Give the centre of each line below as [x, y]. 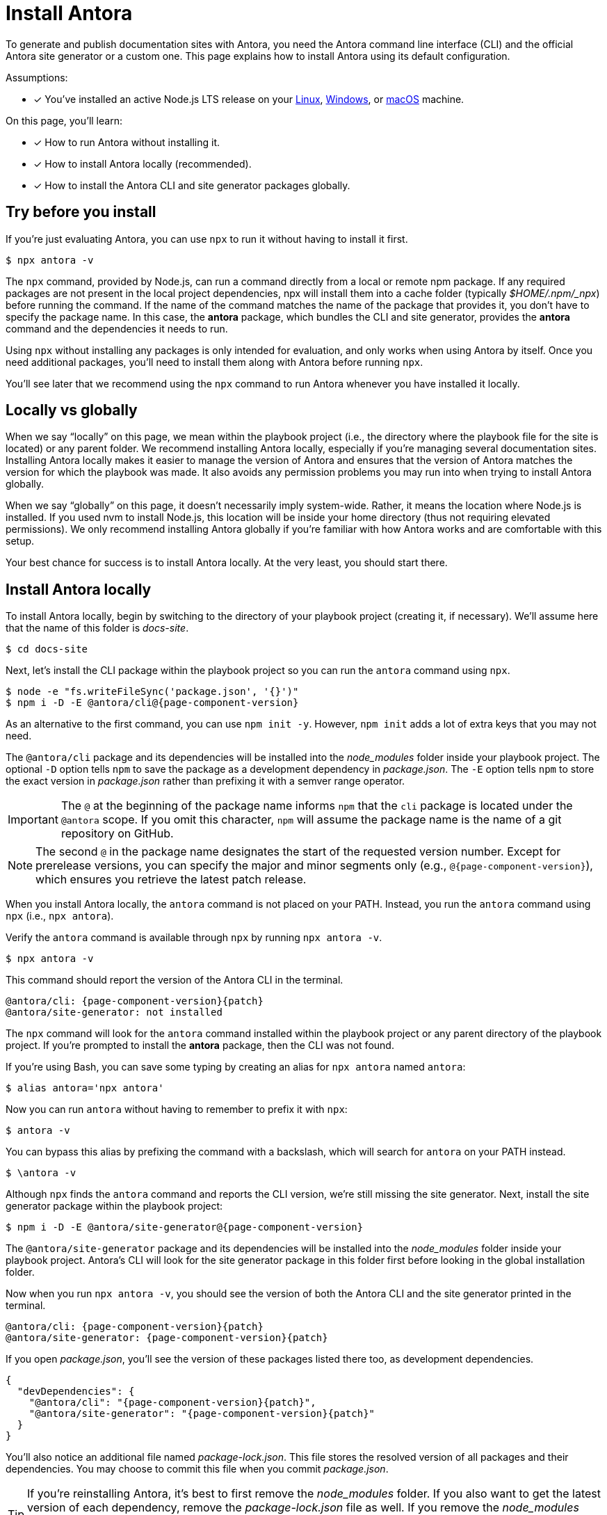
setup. [20, 541]
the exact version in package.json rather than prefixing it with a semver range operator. [205, 781]
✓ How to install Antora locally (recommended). [143, 163]
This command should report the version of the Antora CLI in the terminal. [175, 980]
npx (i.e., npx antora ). [60, 916]
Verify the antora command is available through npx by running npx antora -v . [194, 938]
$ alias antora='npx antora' [85, 1088]
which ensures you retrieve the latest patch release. [171, 880]
